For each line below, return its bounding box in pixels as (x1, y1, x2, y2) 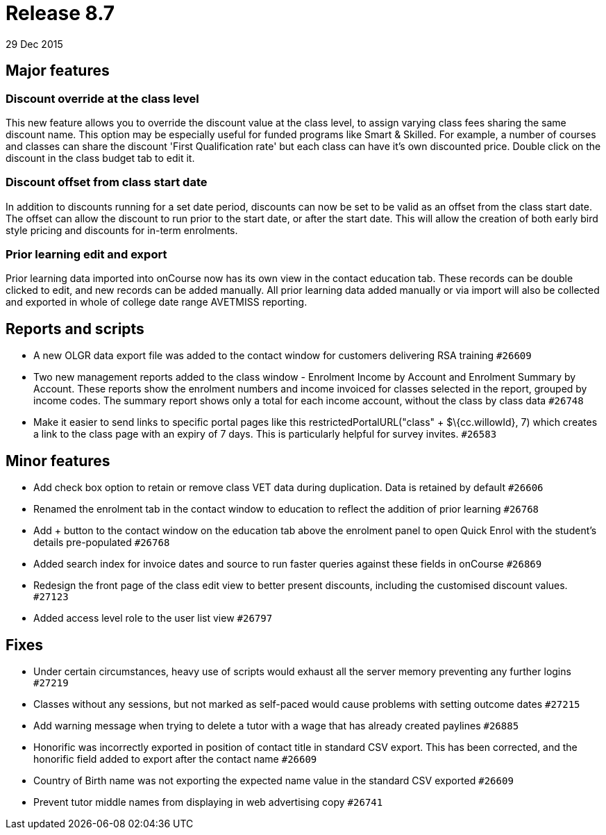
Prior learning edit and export (6, 247, 167, 262)
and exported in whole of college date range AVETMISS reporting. (6, 296, 308, 308)
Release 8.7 (6, 1, 115, 25)
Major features (6, 62, 110, 80)
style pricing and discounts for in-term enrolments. (6, 224, 238, 236)
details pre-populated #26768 (33, 536, 170, 549)
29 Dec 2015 (6, 38, 63, 50)
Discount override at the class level (6, 91, 199, 106)
